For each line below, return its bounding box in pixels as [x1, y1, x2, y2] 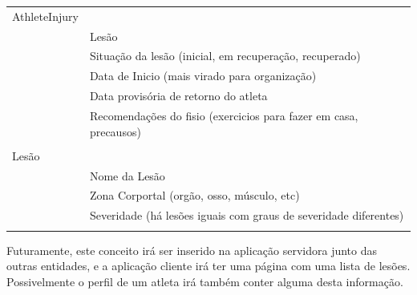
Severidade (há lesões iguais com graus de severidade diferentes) [89, 207, 404, 224]
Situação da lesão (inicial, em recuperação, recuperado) [89, 47, 361, 64]
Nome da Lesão [89, 167, 165, 184]
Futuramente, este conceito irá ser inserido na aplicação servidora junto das [6, 241, 378, 258]
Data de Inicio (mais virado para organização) [89, 67, 317, 84]
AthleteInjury [12, 7, 79, 24]
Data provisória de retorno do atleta [89, 87, 268, 104]
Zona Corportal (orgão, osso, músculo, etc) [89, 187, 300, 204]
